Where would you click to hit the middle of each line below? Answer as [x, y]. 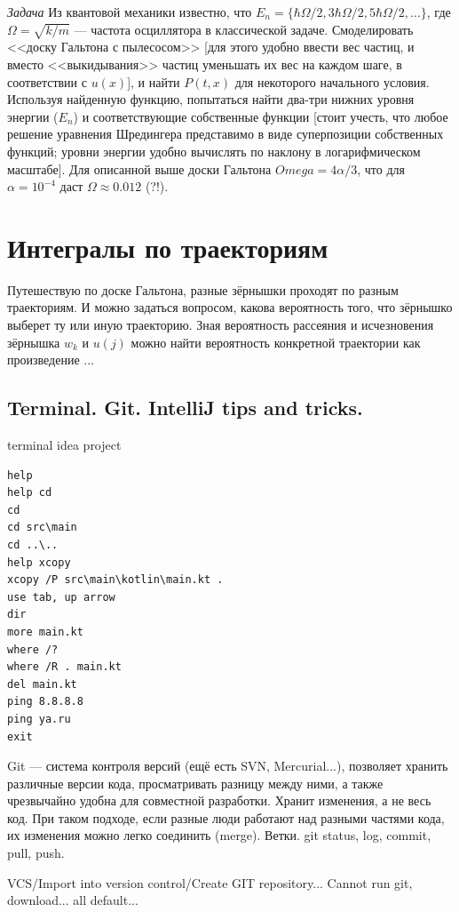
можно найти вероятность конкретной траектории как [276, 342]
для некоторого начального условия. [332, 81]
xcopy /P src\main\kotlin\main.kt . [115, 580]
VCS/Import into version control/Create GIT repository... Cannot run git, [210, 882]
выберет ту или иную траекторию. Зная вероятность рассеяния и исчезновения [221, 325]
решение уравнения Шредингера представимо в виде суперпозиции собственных [226, 134]
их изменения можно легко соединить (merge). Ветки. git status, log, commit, [219, 835]
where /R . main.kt [64, 667]
